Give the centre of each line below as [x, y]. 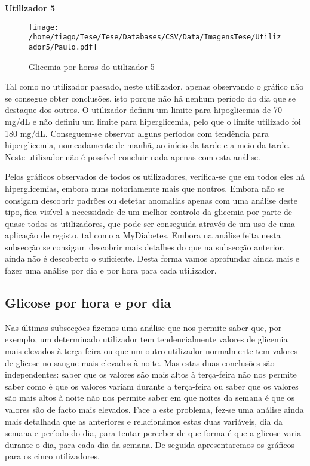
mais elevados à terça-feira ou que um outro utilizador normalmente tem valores [151, 351]
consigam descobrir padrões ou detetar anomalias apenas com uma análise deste [151, 200]
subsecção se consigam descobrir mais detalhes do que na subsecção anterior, [145, 246]
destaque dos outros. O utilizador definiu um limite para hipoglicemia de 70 [143, 110]
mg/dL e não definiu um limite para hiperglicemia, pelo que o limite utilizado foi [153, 121]
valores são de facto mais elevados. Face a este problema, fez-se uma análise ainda [154, 410]
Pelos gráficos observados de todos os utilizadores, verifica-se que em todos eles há [155, 177]
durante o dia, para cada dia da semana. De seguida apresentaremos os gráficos [150, 444]
